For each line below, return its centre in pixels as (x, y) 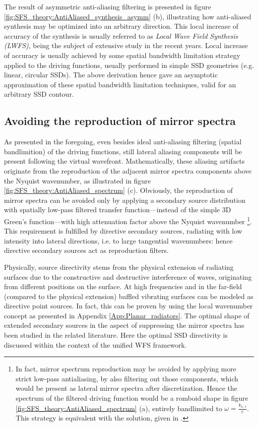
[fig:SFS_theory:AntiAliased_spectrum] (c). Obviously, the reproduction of (119, 190)
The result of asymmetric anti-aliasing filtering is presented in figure (108, 6)
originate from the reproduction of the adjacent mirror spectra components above (128, 170)
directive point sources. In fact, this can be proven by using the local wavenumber (129, 306)
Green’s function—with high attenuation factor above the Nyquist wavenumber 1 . (128, 220)
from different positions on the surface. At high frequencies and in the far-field (123, 286)
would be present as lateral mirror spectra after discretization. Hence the (127, 388)
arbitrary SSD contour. (39, 94)
